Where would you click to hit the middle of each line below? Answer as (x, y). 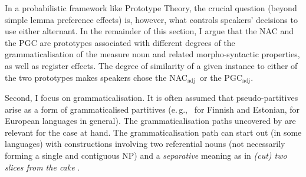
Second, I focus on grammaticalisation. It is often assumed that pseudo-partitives (152, 98)
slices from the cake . (42, 167)
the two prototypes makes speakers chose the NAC (96, 77)
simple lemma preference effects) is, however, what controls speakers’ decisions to (151, 19)
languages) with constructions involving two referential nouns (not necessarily (145, 144)
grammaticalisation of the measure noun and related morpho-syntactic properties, (152, 54)
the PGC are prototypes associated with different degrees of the (120, 42)
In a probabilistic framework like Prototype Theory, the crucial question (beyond (151, 8)
